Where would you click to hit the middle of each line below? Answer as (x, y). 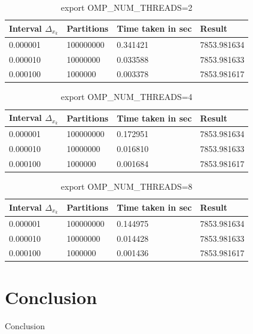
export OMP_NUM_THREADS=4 (126, 97)
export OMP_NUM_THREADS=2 (126, 7)
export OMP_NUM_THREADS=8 (126, 186)
